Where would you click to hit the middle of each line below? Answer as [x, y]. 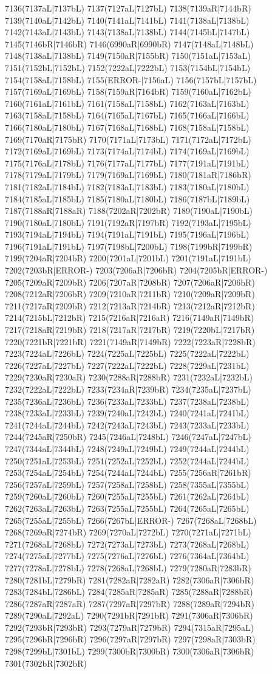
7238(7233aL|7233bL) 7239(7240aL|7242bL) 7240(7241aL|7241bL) [127, 413]
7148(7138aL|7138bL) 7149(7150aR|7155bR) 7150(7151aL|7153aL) [128, 56]
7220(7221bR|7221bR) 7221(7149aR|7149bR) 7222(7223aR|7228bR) [130, 341]
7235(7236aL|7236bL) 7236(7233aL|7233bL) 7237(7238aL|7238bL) [127, 401]
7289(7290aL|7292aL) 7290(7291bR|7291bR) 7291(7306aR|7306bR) [129, 615]
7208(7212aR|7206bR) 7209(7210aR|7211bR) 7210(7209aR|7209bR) [130, 294]
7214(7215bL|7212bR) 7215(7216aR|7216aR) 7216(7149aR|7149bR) [130, 318]
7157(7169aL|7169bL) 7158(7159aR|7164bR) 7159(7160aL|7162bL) [128, 91]
